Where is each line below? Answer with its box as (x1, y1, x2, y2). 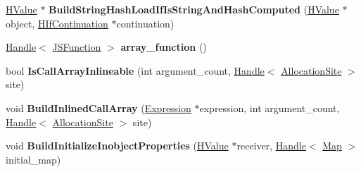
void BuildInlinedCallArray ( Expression (6, 100, 191, 115)
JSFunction (52, 39, 101, 54)
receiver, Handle (236, 138, 306, 153)
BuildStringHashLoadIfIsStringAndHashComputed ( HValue (49, 2, 339, 16)
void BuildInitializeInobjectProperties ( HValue (6, 138, 229, 153)
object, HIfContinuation (6, 16, 108, 30)
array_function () (120, 39, 207, 54)
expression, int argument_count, (199, 100, 340, 115)
